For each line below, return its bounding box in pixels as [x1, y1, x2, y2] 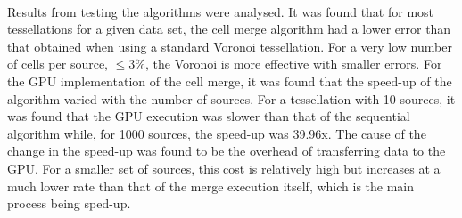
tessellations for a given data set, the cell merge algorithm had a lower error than [7, 20, 451, 38]
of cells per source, [7, 54, 108, 73]
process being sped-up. [7, 194, 131, 213]
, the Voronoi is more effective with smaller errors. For [144, 54, 442, 73]
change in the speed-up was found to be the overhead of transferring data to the [7, 141, 446, 160]
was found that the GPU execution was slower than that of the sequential [7, 107, 410, 125]
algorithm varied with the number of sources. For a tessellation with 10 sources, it [7, 89, 456, 108]
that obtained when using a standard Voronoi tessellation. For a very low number [7, 36, 452, 55]
